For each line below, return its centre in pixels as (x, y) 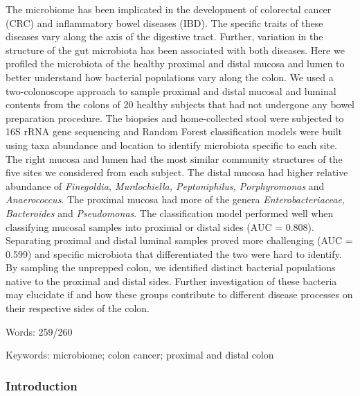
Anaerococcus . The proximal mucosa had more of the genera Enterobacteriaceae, (175, 199)
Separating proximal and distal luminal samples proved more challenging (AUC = (179, 240)
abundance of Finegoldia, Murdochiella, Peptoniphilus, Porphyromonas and (165, 186)
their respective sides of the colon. (78, 308)
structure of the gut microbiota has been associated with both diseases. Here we (175, 50)
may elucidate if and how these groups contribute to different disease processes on (179, 294)
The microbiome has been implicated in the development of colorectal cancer (169, 9)
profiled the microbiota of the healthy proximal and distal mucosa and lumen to (175, 63)
